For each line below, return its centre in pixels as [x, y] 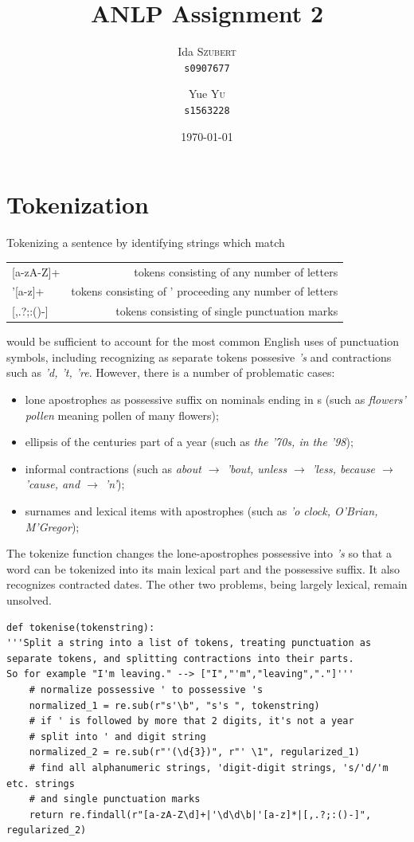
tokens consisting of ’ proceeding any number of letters [205, 291]
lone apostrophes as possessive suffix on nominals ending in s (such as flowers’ [215, 399]
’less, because [344, 468]
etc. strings [41, 783]
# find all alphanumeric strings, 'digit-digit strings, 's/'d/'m [209, 768]
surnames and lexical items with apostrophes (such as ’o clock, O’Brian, [201, 511]
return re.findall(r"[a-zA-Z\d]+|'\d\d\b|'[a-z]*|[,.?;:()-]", [200, 815]
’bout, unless [257, 468]
